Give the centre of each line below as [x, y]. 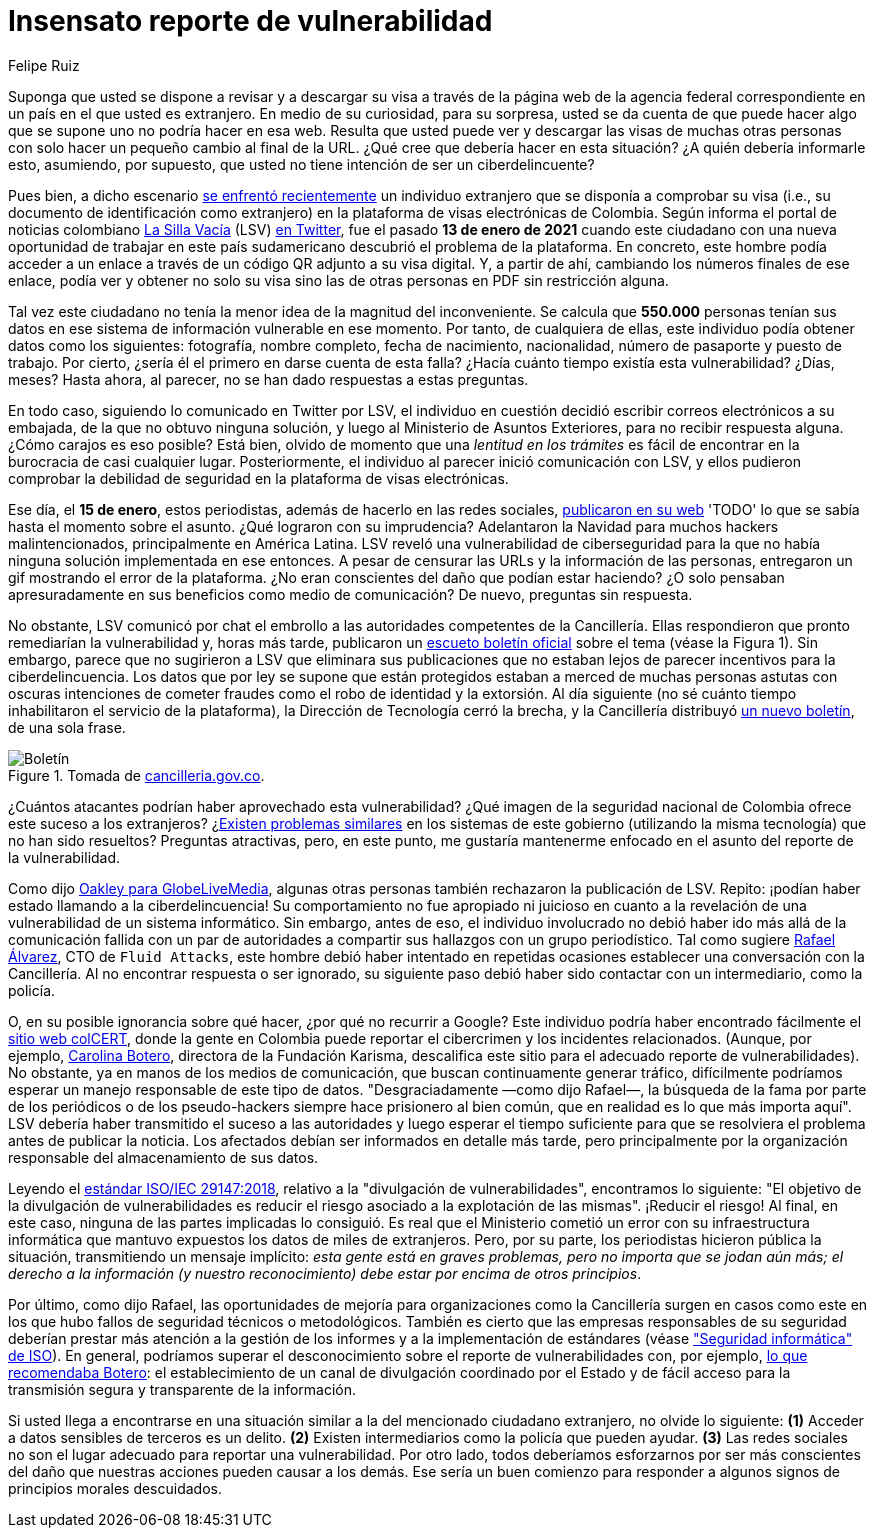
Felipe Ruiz [44, 65]
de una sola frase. [67, 727]
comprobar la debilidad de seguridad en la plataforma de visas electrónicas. [258, 478]
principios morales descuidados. [115, 1488]
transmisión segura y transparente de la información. [182, 1389]
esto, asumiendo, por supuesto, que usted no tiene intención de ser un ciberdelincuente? [301, 164]
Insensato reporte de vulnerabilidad [250, 21]
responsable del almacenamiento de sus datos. [163, 1157]
